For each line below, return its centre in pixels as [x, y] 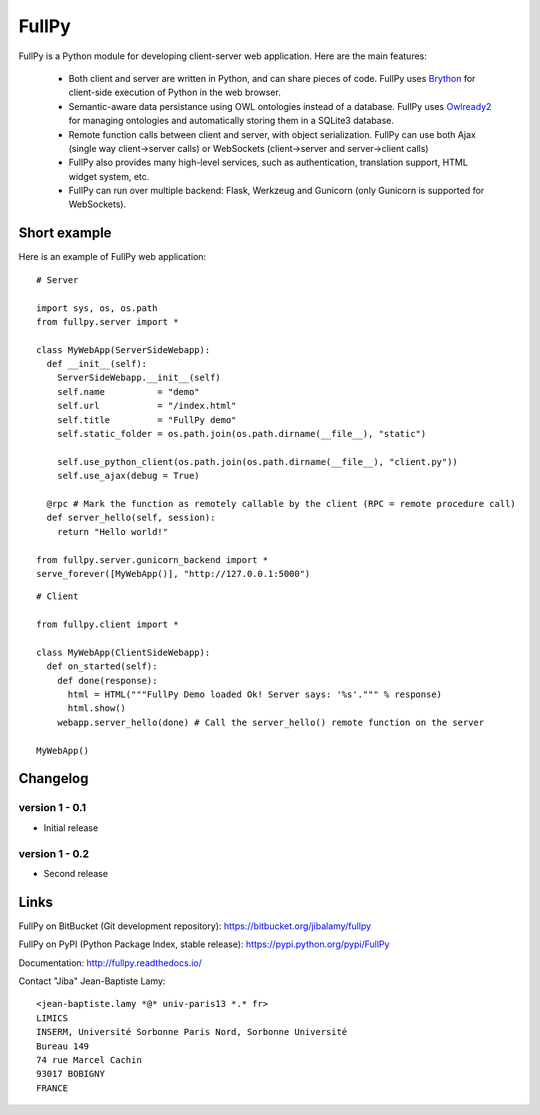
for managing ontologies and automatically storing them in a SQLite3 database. [231, 121]
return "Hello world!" [112, 531]
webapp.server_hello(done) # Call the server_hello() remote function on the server [270, 722]
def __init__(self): [97, 364]
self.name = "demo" [128, 391]
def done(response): [107, 680]
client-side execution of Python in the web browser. [175, 92]
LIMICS [52, 1018]
